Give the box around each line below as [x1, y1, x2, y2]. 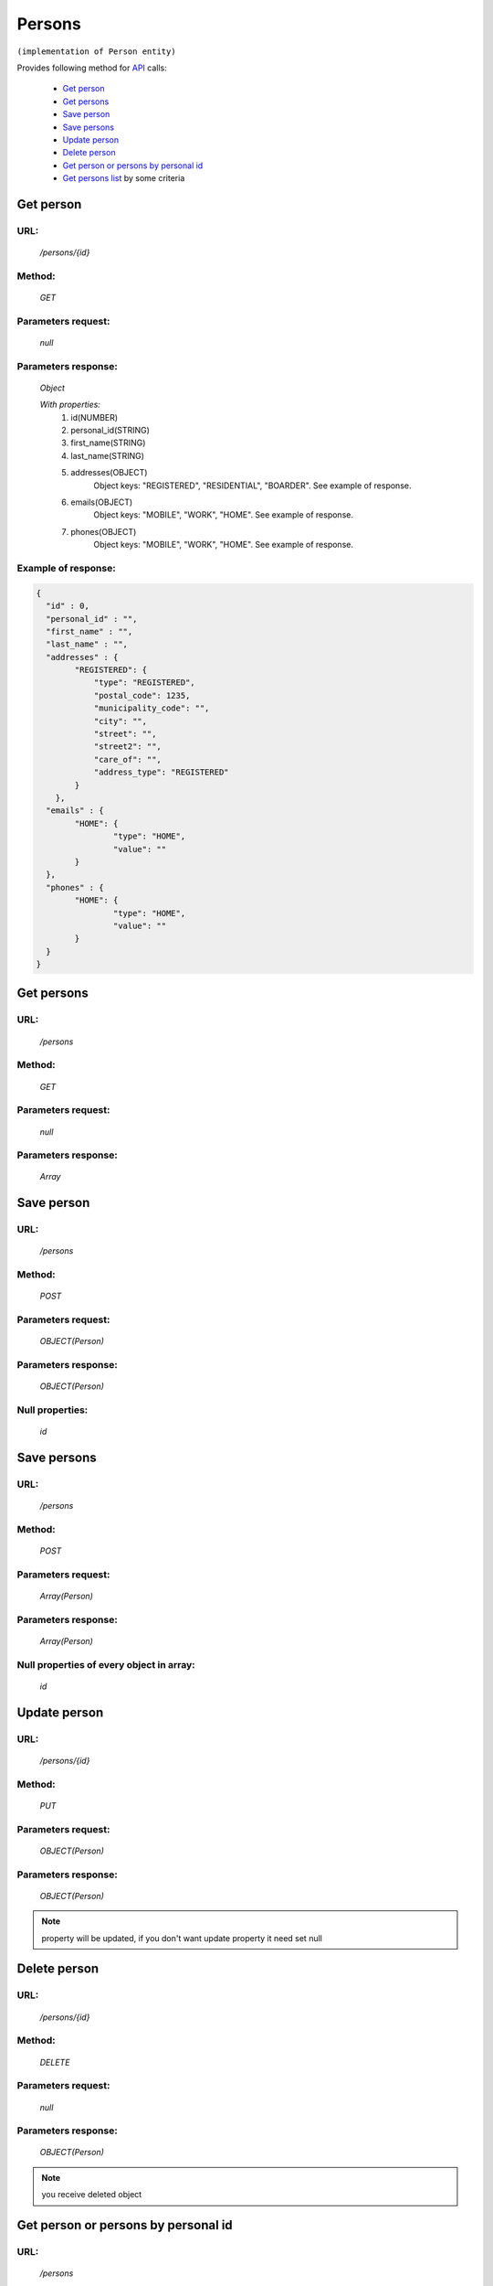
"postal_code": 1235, [93, 690, 191, 700]
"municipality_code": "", [93, 703, 210, 713]
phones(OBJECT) [70, 526, 137, 537]
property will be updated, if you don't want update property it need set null [41, 1932, 323, 1943]
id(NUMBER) [70, 411, 119, 422]
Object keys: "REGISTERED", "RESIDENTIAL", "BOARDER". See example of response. [93, 480, 412, 491]
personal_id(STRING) [70, 425, 151, 436]
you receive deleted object [41, 2189, 142, 2200]
